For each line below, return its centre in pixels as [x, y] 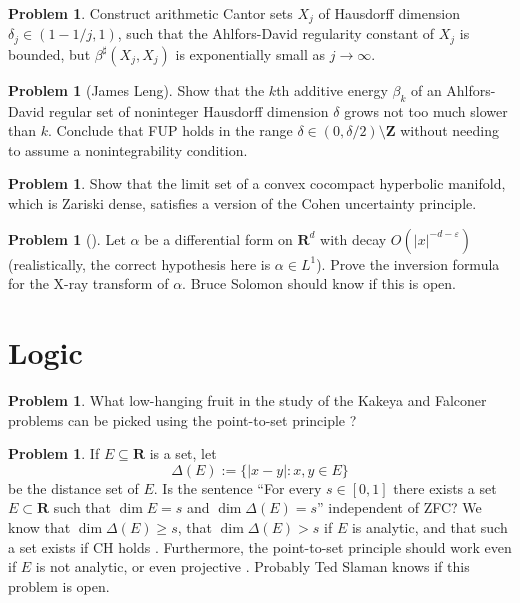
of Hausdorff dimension [389, 13]
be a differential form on [218, 238]
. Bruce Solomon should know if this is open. [319, 283]
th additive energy [332, 89]
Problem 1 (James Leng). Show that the [136, 89]
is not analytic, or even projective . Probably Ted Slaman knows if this [252, 566]
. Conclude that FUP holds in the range [170, 130]
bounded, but [49, 53]
